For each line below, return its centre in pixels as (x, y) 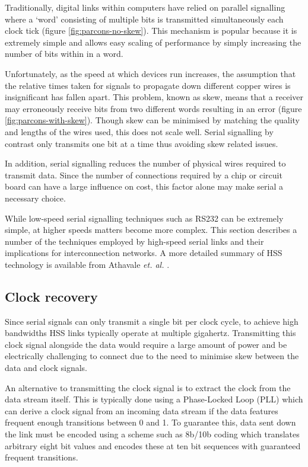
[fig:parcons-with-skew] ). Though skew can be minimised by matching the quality (152, 120)
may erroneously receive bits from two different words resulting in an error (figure (153, 108)
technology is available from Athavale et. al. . (87, 264)
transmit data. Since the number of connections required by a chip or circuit (144, 175)
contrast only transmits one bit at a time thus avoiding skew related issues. (142, 143)
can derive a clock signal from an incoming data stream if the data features (142, 410)
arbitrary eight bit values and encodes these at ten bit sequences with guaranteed (153, 445)
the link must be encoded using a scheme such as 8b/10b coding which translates (152, 434)
